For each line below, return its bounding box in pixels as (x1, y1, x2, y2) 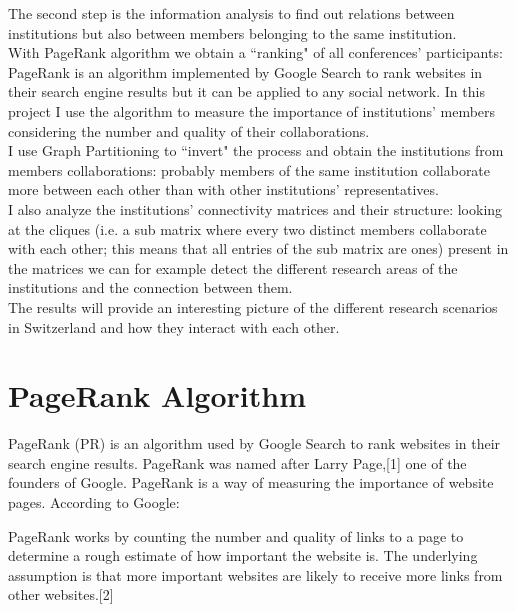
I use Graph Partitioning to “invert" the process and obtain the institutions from (8, 140, 504, 161)
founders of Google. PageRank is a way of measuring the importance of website (8, 472, 494, 493)
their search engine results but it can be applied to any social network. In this (8, 81, 485, 102)
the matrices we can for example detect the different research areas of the (8, 257, 458, 278)
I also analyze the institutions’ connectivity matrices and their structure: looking (8, 198, 503, 219)
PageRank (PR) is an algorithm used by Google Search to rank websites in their (8, 433, 501, 454)
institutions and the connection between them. (8, 277, 293, 298)
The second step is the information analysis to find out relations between (8, 3, 455, 23)
